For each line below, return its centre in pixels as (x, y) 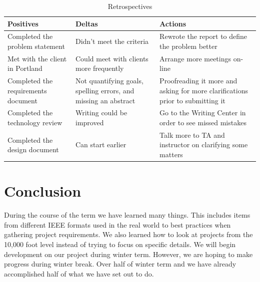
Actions (173, 23)
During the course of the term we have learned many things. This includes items (127, 215)
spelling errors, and (105, 90)
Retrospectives (130, 6)
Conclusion (43, 191)
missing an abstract (105, 100)
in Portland (25, 68)
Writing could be (101, 113)
